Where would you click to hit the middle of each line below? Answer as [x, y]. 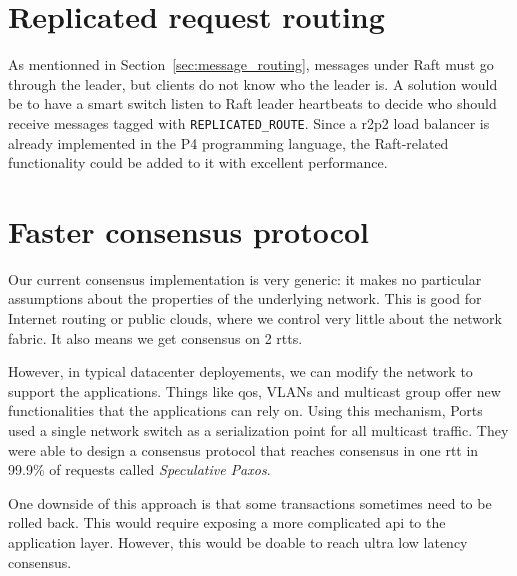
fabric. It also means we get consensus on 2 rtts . [155, 337]
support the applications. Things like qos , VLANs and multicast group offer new [254, 390]
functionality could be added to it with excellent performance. [198, 162]
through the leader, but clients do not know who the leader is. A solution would [253, 83]
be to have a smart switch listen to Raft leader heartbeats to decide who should [252, 103]
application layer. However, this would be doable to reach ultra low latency [238, 542]
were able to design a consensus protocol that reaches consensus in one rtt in [243, 449]
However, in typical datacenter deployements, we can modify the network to [240, 371]
